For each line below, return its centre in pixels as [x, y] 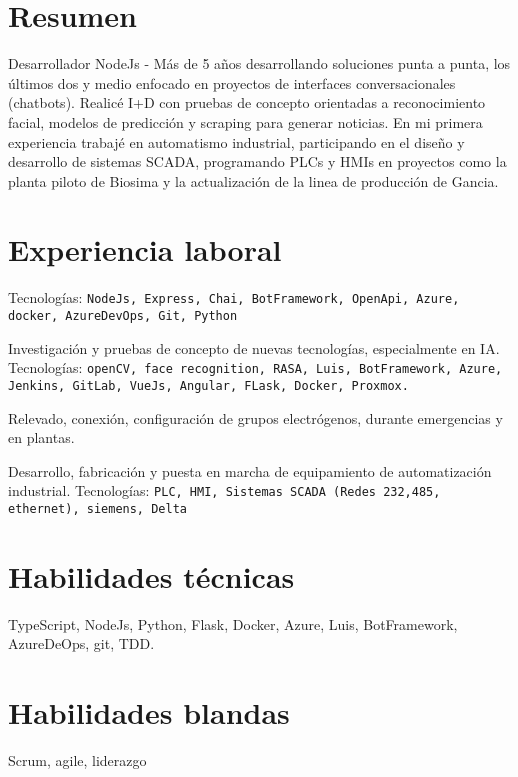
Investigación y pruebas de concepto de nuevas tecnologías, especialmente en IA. [254, 347]
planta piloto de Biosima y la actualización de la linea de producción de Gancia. [253, 180]
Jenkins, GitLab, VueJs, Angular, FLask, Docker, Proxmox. [208, 385]
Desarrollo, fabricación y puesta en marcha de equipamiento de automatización [250, 470]
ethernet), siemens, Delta [97, 509]
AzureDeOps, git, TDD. [81, 643]
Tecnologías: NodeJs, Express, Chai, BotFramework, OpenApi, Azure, [234, 297]
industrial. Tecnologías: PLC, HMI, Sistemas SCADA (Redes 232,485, [224, 490]
